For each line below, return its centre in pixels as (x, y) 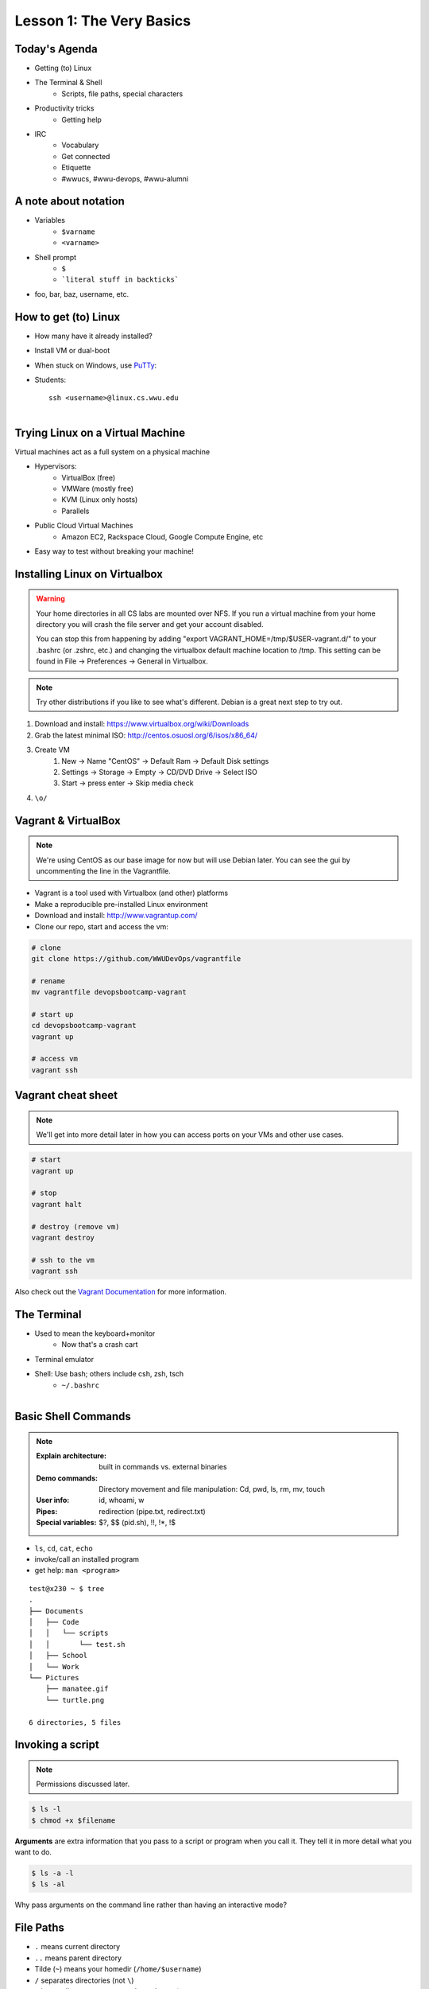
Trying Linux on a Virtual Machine (100, 432)
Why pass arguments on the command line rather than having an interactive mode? (151, 1905)
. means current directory (77, 1947)
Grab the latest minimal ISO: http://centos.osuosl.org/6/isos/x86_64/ (146, 735)
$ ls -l (46, 1809)
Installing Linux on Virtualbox (89, 574)
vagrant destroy (63, 1238)
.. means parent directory (78, 1958)
